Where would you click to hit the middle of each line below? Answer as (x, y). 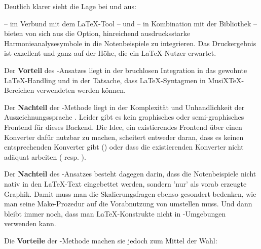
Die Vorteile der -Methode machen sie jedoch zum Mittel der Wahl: (111, 240)
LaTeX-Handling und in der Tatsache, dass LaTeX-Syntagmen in (105, 80)
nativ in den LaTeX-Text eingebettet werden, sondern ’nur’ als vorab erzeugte (125, 183)
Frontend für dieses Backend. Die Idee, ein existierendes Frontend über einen (123, 127)
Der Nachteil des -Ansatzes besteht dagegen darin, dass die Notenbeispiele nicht (130, 174)
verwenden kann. (30, 223)
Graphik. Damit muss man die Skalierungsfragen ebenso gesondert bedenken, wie (130, 193)
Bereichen (19, 90)
